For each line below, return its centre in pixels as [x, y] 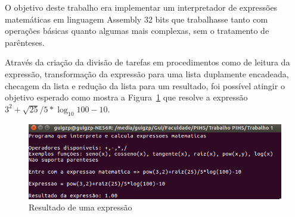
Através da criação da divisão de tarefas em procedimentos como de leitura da [147, 62]
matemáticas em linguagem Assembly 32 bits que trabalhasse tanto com [136, 19]
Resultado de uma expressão [80, 207]
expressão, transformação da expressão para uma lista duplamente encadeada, [147, 73]
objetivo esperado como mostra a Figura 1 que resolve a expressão [126, 97]
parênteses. [25, 42]
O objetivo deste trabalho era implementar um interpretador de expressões [141, 7]
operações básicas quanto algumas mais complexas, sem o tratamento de [137, 31]
